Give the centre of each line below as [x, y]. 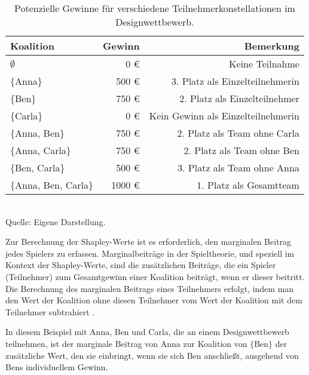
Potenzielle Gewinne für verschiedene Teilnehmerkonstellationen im [154, 8]
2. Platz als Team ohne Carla [238, 133]
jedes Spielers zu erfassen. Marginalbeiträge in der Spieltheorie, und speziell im [150, 253]
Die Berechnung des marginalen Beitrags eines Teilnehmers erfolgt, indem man [150, 288]
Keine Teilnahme [264, 64]
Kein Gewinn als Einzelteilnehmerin [224, 116]
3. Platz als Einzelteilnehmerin [235, 81]
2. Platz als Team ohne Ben [241, 150]
